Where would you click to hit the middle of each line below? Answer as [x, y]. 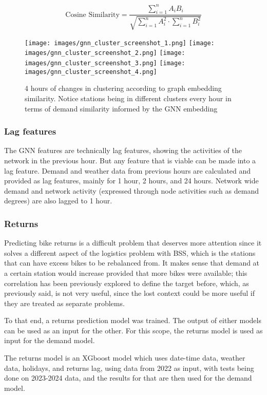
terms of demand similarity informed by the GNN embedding [121, 108]
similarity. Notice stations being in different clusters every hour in [128, 98]
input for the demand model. [50, 340]
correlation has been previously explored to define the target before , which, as [127, 283]
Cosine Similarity [92, 15]
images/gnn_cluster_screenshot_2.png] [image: [105, 53]
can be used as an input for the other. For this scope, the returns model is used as [133, 330]
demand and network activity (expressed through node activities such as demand [131, 190]
